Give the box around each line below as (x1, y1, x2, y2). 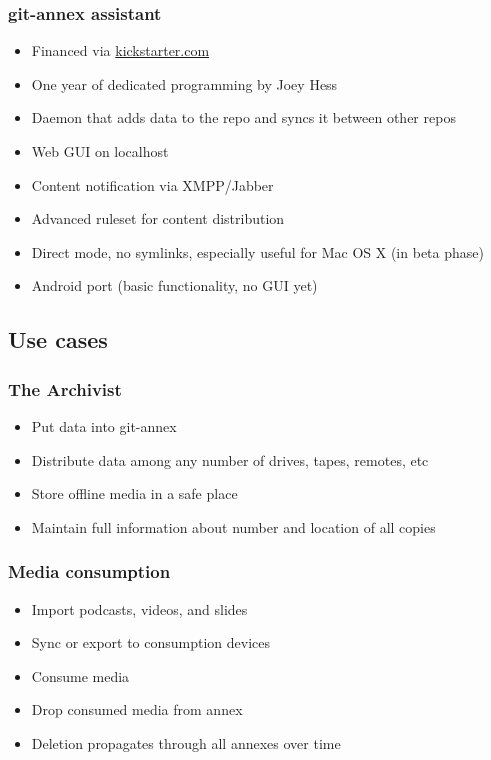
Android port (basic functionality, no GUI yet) (31, 275, 318, 296)
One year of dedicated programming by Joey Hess (31, 73, 338, 94)
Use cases (8, 324, 108, 355)
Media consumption (8, 559, 171, 584)
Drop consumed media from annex (31, 699, 243, 720)
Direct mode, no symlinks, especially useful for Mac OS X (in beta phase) (31, 241, 484, 262)
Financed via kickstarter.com (31, 40, 210, 61)
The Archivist (8, 376, 122, 401)
